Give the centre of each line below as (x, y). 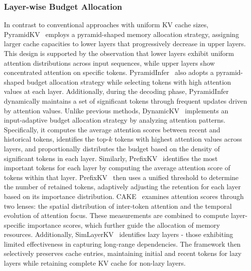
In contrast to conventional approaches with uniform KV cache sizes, (106, 25)
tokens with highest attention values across (178, 139)
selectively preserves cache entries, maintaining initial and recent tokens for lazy (123, 253)
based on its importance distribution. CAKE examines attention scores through (124, 196)
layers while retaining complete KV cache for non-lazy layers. (95, 263)
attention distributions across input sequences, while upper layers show (109, 63)
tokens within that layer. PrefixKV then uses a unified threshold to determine (121, 177)
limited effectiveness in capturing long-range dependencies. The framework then (122, 244)
